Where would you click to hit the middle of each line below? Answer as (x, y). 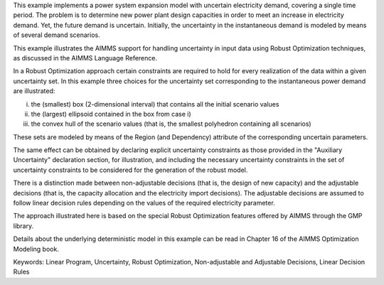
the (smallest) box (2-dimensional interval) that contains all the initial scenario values (155, 104)
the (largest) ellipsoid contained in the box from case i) (111, 114)
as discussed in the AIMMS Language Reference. (85, 58)
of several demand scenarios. (57, 35)
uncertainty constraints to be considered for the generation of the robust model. (130, 170)
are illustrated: (34, 91)
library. (23, 226)
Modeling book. (36, 249)
